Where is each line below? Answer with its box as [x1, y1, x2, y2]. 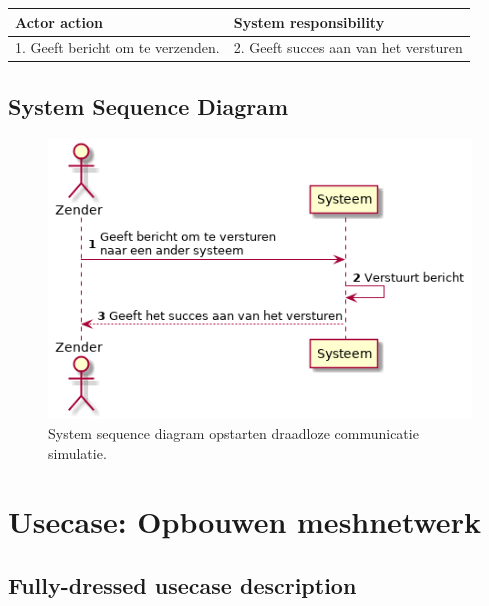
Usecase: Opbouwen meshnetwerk [8, 501, 481, 542]
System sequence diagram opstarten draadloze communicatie [48, 423, 419, 444]
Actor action [15, 11, 103, 32]
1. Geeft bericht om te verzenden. [15, 37, 220, 58]
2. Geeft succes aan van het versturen [233, 37, 463, 58]
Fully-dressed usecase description [8, 570, 357, 601]
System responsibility [233, 11, 385, 32]
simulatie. [48, 442, 107, 463]
